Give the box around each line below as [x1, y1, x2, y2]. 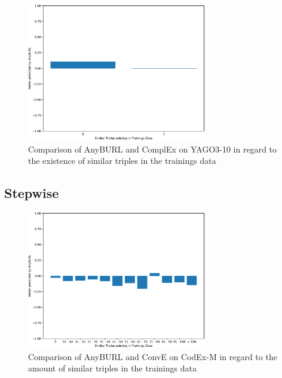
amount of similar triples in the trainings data [28, 362, 197, 374]
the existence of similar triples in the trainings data [28, 154, 216, 167]
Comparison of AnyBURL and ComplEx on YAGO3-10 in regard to [28, 142, 277, 155]
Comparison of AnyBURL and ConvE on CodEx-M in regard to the [28, 350, 277, 362]
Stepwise [4, 184, 59, 202]
